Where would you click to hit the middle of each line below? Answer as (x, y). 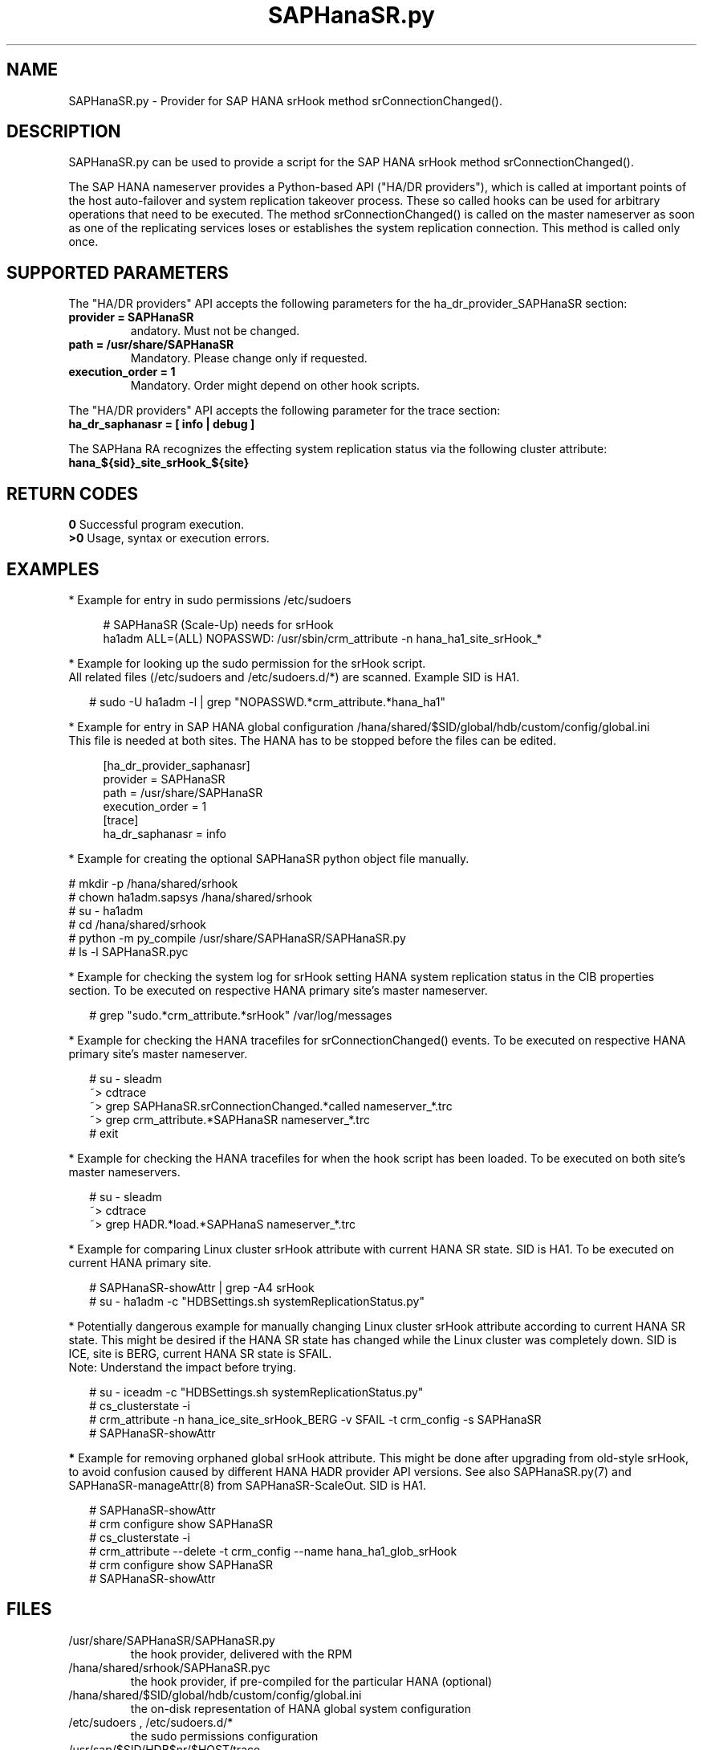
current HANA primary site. (140, 1262)
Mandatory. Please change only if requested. (249, 358)
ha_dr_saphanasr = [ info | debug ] (162, 424)
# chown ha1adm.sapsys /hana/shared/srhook (191, 897)
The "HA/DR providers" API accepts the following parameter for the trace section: (284, 411)
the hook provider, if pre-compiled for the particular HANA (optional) (311, 1681)
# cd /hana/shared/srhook (138, 924)
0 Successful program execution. (156, 525)
